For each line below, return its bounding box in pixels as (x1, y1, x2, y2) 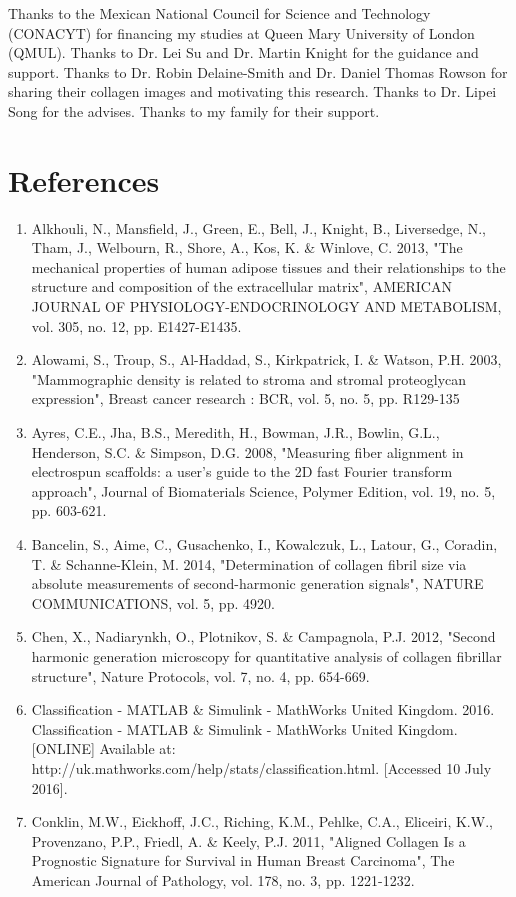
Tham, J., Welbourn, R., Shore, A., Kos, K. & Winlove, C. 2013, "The (31, 237, 463, 258)
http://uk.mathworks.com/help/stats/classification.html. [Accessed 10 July (31, 757, 492, 778)
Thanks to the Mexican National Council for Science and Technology (8, 3, 431, 23)
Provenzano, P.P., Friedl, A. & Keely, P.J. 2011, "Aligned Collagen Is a (31, 830, 466, 851)
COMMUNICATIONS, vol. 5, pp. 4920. (31, 592, 275, 613)
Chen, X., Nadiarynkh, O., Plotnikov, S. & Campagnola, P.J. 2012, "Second (31, 626, 496, 647)
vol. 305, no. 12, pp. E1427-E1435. (31, 315, 242, 336)
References (8, 159, 160, 200)
